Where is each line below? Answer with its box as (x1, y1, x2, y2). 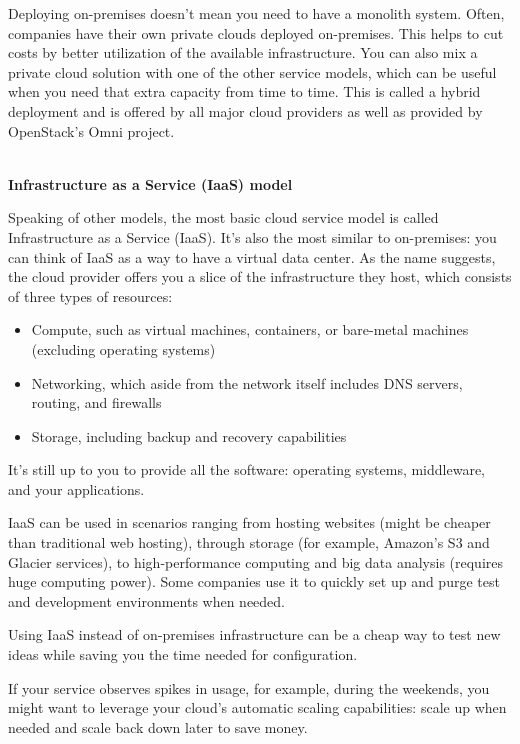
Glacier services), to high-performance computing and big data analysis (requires (8, 551, 504, 572)
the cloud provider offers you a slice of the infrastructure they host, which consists (8, 266, 512, 287)
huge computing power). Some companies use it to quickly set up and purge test (8, 571, 500, 592)
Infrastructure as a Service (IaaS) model (8, 173, 293, 194)
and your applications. (8, 478, 145, 499)
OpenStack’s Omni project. (8, 120, 175, 141)
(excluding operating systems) (31, 338, 216, 359)
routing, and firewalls (31, 392, 162, 413)
